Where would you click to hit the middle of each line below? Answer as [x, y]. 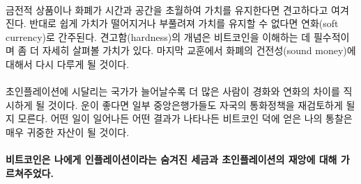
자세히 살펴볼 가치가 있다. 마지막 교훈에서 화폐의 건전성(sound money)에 [199, 50]
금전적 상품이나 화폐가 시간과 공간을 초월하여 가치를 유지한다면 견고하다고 [167, 9]
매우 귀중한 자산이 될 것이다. [68, 132]
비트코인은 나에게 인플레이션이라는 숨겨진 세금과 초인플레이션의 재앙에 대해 [171, 159]
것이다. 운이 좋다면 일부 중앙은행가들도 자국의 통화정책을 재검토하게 [195, 104]
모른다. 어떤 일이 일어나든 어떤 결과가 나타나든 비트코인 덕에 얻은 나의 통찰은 [185, 118]
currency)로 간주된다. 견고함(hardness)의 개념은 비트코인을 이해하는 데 [158, 36]
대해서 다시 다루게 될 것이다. [68, 64]
